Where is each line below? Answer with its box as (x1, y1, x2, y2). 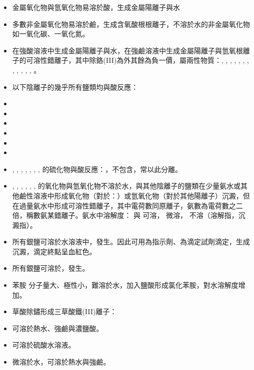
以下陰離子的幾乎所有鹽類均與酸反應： (12, 81, 138, 92)
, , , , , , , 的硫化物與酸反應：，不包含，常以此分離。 (12, 164, 182, 174)
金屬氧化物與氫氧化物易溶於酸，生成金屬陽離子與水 (12, 2, 180, 12)
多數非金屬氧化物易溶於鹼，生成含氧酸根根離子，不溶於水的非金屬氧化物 (12, 18, 250, 29)
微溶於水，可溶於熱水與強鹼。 (12, 357, 110, 367)
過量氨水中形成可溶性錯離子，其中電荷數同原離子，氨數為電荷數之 (19, 200, 236, 210)
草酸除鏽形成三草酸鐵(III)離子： (12, 306, 117, 317)
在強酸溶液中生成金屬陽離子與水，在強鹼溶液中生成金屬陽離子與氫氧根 (12, 45, 243, 55)
